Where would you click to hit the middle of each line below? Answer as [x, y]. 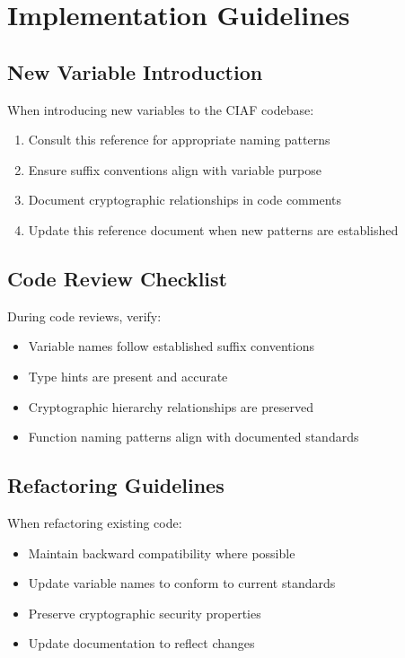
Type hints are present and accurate [128, 376]
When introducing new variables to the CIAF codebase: [161, 109]
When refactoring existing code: [95, 522]
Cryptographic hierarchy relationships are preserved [171, 406]
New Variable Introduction [135, 71]
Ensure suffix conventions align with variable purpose [175, 169]
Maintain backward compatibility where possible [162, 553]
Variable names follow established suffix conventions [171, 346]
